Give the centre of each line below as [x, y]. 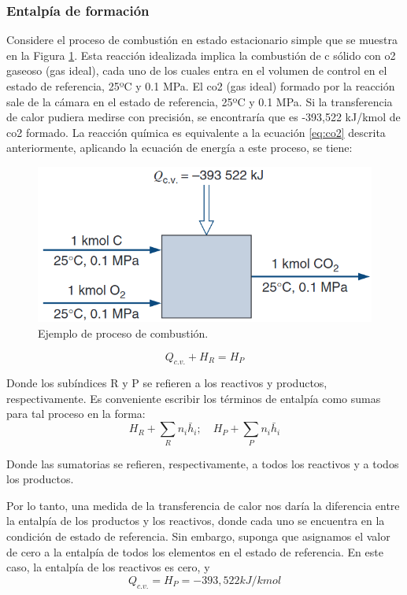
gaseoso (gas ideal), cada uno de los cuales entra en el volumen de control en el [197, 70]
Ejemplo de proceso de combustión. [123, 333]
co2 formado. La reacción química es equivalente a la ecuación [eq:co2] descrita [196, 132]
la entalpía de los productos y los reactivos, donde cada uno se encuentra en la [196, 521]
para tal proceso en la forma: [76, 414]
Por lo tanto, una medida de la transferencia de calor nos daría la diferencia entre [203, 505]
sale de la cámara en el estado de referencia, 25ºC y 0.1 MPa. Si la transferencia [200, 101]
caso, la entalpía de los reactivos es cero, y [108, 567]
